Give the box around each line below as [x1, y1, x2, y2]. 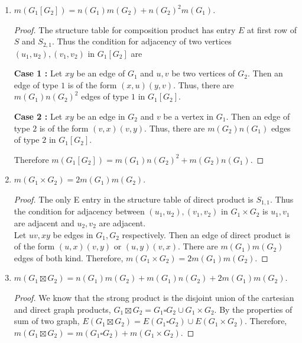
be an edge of [76, 67, 125, 79]
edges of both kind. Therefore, [14, 251, 124, 264]
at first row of [246, 23, 297, 36]
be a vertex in [163, 110, 214, 123]
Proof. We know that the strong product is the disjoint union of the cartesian [14, 291, 294, 303]
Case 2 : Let [14, 110, 63, 123]
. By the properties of [214, 303, 293, 315]
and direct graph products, [14, 303, 111, 315]
